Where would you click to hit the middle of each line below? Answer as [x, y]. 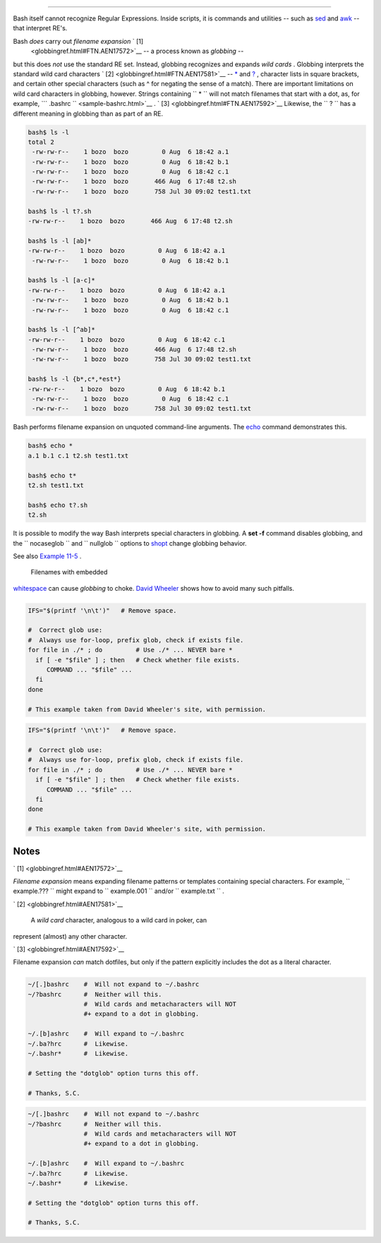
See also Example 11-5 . [47, 556]
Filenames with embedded [69, 572]
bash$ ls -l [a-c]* [61, 280]
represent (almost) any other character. [70, 936]
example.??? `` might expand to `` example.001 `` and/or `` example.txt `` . [119, 891]
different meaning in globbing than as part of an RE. [88, 114]
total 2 [41, 142]
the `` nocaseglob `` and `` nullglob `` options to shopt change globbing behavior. [130, 543]
